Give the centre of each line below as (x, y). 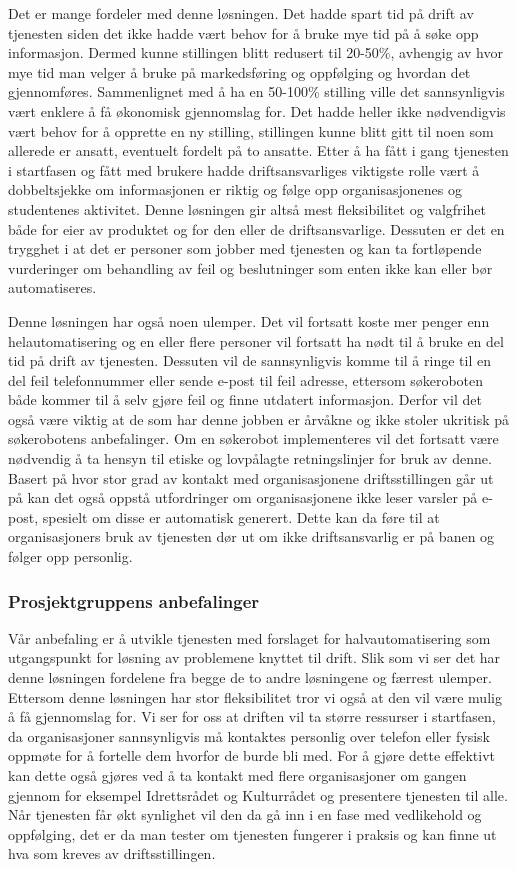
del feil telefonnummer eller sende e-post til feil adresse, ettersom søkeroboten (246, 379)
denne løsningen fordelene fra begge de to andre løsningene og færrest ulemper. (250, 677)
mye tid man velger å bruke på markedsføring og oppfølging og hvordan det (239, 71)
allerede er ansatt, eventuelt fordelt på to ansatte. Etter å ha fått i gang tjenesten (258, 150)
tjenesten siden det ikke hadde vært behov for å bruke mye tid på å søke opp (243, 32)
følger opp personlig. (70, 556)
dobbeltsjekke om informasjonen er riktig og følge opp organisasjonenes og (235, 189)
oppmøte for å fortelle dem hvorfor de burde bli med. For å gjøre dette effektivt (251, 755)
